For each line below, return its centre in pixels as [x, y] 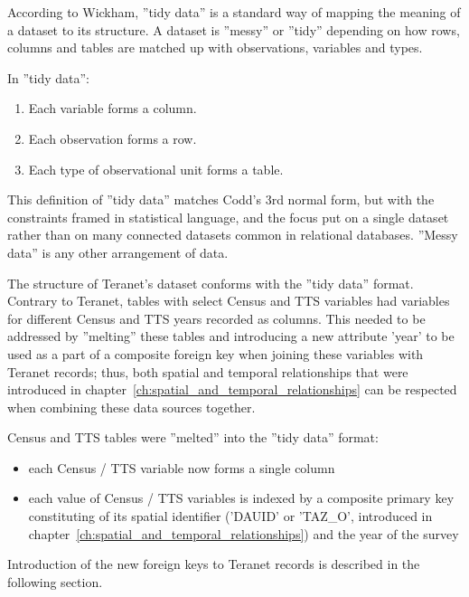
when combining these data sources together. [131, 407]
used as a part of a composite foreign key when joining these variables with [216, 353]
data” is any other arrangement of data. [118, 252]
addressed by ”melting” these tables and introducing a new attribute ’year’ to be [231, 336]
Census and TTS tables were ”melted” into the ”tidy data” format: [193, 437]
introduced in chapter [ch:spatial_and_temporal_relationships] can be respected [232, 389]
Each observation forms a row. [113, 138]
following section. [55, 581]
